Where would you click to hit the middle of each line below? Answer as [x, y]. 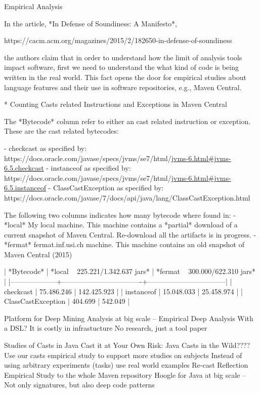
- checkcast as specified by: [46, 148]
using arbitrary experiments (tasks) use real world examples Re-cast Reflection [126, 365]
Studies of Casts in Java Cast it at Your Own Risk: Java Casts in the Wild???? [127, 345]
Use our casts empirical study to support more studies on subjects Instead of [123, 355]
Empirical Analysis [33, 6]
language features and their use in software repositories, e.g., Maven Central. [123, 87]
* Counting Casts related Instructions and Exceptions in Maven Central [116, 104]
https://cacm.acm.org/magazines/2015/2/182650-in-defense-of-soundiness [118, 40]
